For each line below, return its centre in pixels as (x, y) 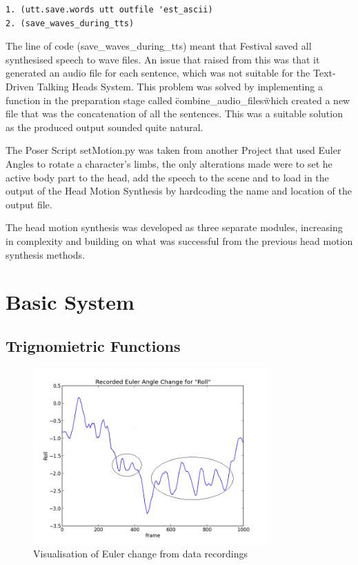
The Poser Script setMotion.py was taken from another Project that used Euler (173, 150)
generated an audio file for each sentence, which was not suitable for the (158, 73)
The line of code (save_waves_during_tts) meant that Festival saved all (159, 46)
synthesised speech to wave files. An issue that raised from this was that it (163, 59)
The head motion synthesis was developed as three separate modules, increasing (174, 227)
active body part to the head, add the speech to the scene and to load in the (167, 177)
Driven (20, 86)
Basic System (70, 302)
